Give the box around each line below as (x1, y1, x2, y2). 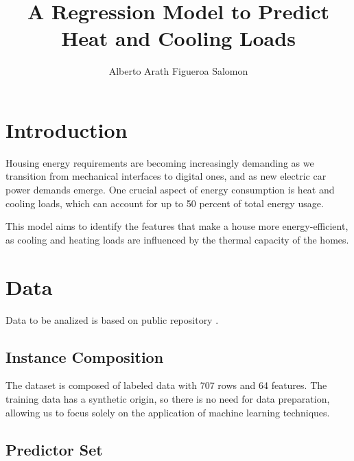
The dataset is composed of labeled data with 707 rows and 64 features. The (5, 378, 327, 392)
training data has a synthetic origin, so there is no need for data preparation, (5, 391, 330, 405)
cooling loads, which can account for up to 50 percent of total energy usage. (5, 196, 324, 210)
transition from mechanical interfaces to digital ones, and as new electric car (5, 169, 327, 183)
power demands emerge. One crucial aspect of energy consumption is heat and (5, 182, 335, 197)
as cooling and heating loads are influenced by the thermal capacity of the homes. (5, 232, 349, 246)
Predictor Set (5, 438, 103, 460)
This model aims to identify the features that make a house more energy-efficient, (5, 219, 349, 233)
